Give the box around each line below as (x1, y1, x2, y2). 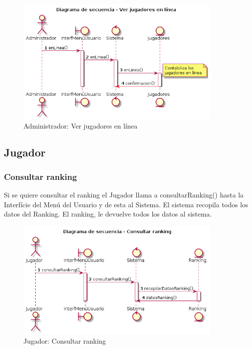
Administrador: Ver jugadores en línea (23, 121, 138, 131)
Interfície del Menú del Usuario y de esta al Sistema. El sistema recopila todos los (4, 199, 249, 209)
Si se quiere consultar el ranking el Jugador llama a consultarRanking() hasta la (4, 190, 244, 199)
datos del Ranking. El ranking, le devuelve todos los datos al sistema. (4, 209, 212, 219)
